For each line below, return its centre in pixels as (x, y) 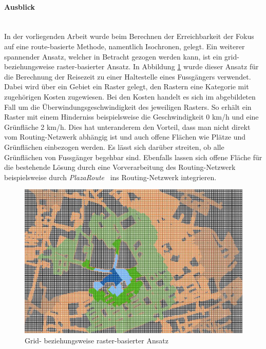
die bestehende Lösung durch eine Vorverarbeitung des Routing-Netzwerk (120, 167)
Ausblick (20, 6)
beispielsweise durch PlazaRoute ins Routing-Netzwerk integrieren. (110, 177)
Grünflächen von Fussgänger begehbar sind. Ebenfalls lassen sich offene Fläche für (133, 157)
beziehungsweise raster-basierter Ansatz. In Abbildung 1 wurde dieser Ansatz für (131, 66)
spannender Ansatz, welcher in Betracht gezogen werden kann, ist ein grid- (122, 56)
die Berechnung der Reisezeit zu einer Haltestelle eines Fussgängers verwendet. (128, 76)
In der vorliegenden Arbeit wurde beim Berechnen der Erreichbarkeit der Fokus (129, 36)
